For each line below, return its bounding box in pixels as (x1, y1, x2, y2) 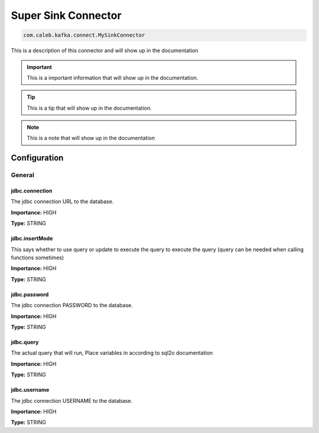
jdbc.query (11, 338, 39, 346)
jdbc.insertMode (11, 235, 53, 242)
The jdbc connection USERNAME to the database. (11, 397, 133, 404)
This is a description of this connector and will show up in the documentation (11, 47, 198, 54)
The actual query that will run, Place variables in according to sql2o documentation (11, 349, 213, 357)
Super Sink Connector (11, 9, 122, 22)
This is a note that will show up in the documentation (27, 135, 155, 142)
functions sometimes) (11, 254, 64, 261)
